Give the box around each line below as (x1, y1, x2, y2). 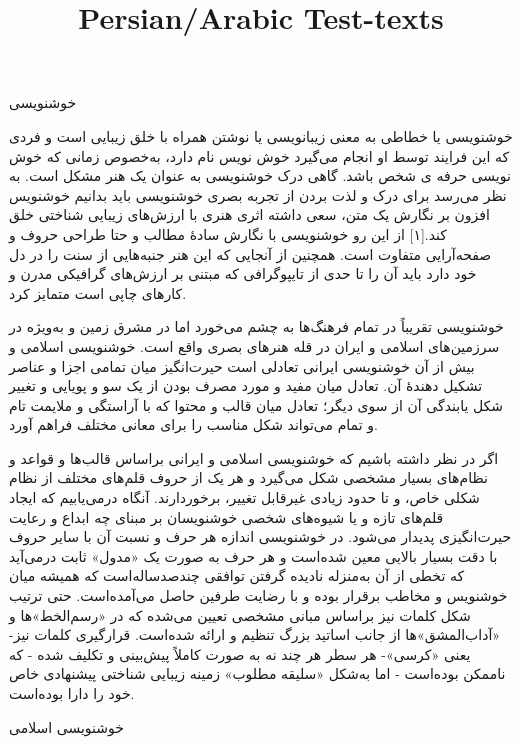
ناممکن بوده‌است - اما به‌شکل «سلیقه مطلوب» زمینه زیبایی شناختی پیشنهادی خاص (9, 663, 506, 684)
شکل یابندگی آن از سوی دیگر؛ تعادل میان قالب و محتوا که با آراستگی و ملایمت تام (9, 394, 504, 415)
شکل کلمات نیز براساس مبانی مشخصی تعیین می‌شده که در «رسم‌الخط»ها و (9, 604, 471, 625)
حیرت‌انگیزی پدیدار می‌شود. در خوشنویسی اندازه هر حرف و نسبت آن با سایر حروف (9, 526, 512, 547)
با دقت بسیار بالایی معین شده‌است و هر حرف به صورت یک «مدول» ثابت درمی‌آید (9, 545, 498, 566)
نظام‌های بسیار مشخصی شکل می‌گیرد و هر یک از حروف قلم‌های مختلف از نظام (9, 467, 488, 488)
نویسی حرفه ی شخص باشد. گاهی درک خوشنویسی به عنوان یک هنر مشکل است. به (9, 165, 511, 186)
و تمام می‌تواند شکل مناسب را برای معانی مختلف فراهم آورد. (9, 414, 378, 435)
